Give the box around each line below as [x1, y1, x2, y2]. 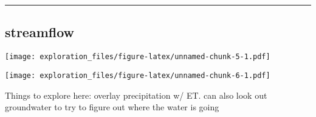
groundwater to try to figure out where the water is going [5, 101, 219, 113]
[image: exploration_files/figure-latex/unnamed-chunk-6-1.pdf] [5, 71, 270, 80]
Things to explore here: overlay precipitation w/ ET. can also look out [5, 88, 267, 101]
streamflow [5, 23, 75, 41]
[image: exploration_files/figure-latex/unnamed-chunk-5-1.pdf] [5, 52, 270, 62]
